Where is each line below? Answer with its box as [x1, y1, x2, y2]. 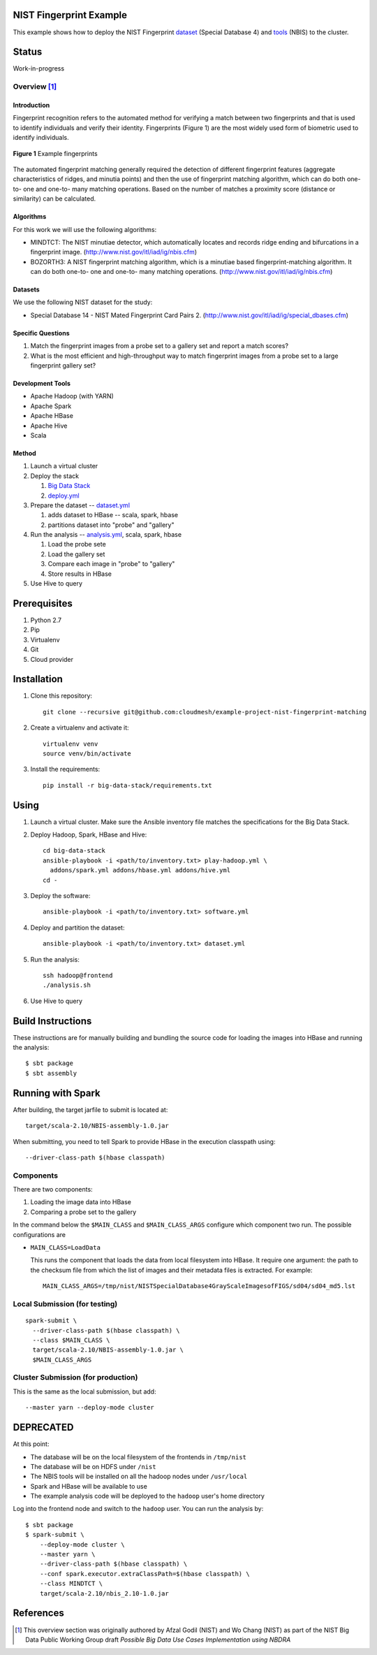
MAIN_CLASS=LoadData [30, 1244, 101, 1251]
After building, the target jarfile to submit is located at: [13, 1105, 168, 1114]
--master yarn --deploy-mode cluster [25, 1403, 155, 1412]
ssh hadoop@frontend [43, 971, 113, 979]
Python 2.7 [30, 616, 62, 624]
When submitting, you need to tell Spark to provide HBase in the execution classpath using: [13, 1137, 276, 1146]
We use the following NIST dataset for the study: [13, 298, 153, 307]
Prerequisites [13, 598, 73, 609]
